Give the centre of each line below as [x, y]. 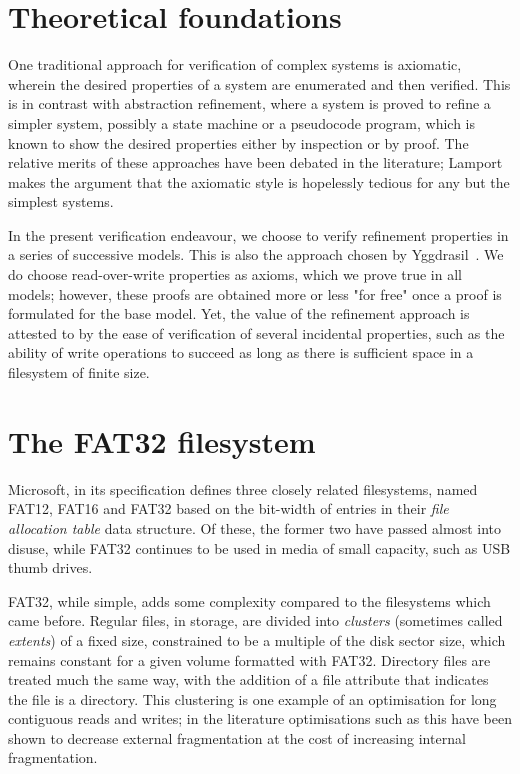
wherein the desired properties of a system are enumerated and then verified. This [259, 83]
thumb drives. [50, 567]
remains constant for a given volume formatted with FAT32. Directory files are [249, 659]
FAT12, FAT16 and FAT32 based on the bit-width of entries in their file [228, 508]
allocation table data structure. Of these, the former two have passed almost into [255, 527]
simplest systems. [61, 201]
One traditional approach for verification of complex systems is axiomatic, [235, 64]
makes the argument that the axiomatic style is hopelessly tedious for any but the [259, 181]
